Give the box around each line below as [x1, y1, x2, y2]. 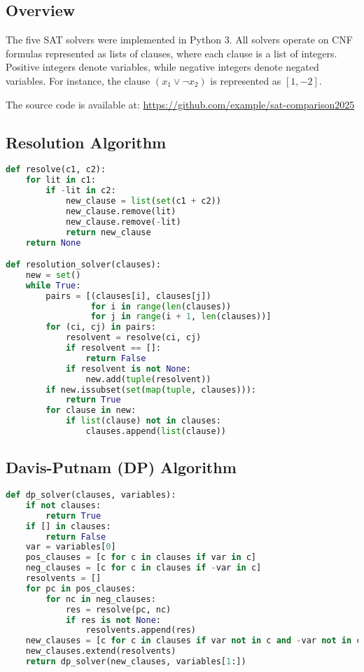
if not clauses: [25, 500, 101, 510]
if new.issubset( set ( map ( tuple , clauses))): [45, 384, 257, 395]
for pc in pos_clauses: [25, 583, 136, 594]
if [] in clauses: [25, 521, 111, 531]
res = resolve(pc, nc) [65, 604, 171, 615]
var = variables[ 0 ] [25, 542, 116, 552]
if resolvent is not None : [65, 363, 191, 374]
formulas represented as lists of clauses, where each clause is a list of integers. [6, 45, 337, 60]
